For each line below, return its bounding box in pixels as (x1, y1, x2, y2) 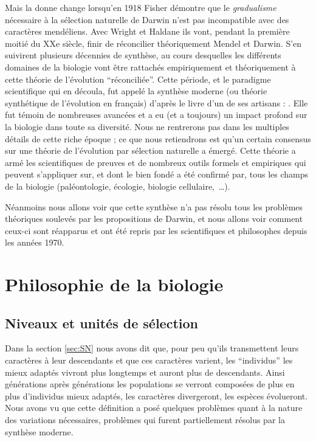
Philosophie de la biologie (5, 272, 224, 297)
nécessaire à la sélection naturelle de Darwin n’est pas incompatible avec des (5, 13, 289, 26)
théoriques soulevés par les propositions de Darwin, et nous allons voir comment (5, 212, 303, 225)
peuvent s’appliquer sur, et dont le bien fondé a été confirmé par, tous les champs (5, 168, 309, 181)
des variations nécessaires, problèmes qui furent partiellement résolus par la (5, 413, 285, 426)
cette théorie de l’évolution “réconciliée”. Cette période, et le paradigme (5, 72, 271, 85)
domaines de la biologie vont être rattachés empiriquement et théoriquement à (5, 60, 296, 73)
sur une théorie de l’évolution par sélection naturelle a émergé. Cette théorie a (5, 144, 296, 157)
